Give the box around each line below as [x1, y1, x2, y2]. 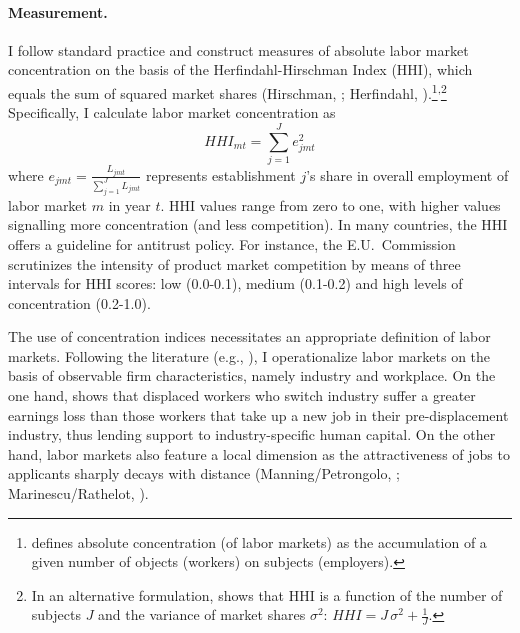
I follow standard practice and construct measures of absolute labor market [8, 39, 469, 60]
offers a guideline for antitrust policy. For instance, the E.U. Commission [8, 233, 456, 254]
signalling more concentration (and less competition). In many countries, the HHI [8, 214, 508, 235]
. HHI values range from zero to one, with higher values [160, 194, 501, 215]
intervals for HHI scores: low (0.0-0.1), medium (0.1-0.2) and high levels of [8, 273, 463, 294]
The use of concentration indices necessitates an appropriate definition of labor [8, 326, 491, 347]
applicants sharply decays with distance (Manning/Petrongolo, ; [8, 463, 400, 484]
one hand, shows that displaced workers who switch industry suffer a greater [8, 385, 476, 406]
